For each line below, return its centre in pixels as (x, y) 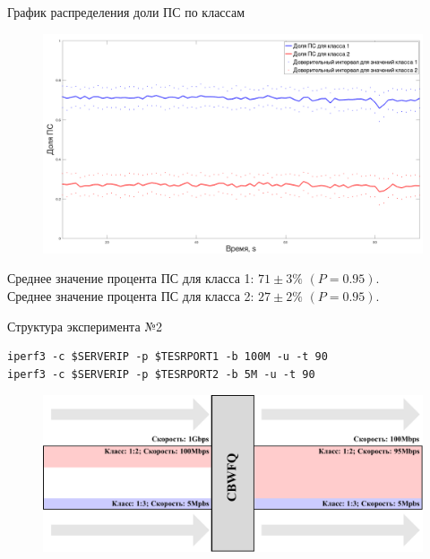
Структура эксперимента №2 (85, 326)
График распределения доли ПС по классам (126, 12)
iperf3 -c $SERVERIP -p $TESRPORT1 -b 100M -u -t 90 (168, 357)
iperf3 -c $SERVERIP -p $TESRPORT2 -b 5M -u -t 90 (161, 374)
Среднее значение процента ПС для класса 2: (131, 295)
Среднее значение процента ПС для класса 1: (131, 278)
